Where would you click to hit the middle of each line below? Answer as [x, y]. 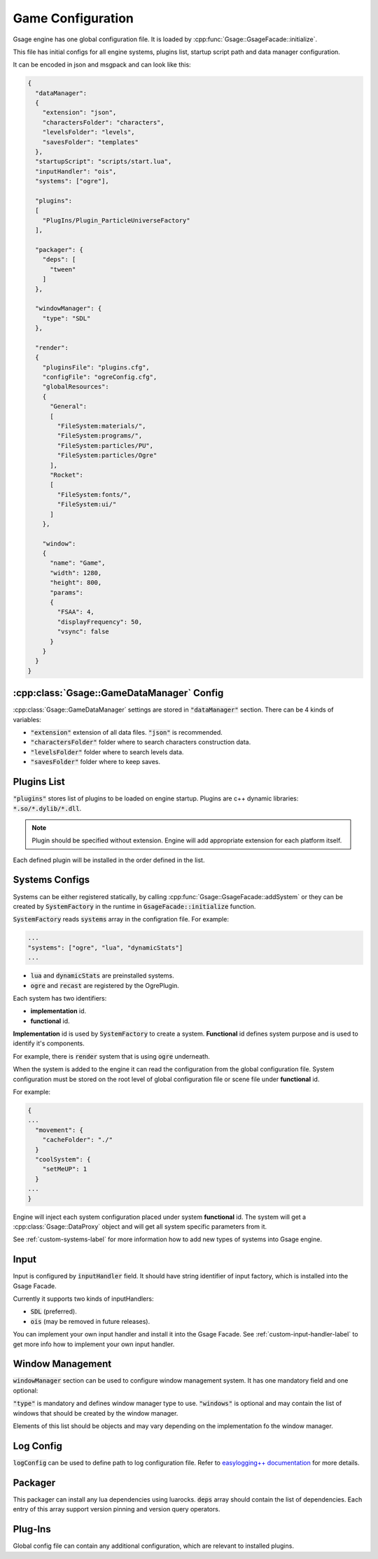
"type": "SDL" [66, 318]
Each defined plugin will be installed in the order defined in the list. [109, 860]
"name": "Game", [78, 563]
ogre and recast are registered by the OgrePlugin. [105, 985]
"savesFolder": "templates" [91, 142]
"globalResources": [76, 387]
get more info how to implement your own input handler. [94, 1344]
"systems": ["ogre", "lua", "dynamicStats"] [105, 947]
